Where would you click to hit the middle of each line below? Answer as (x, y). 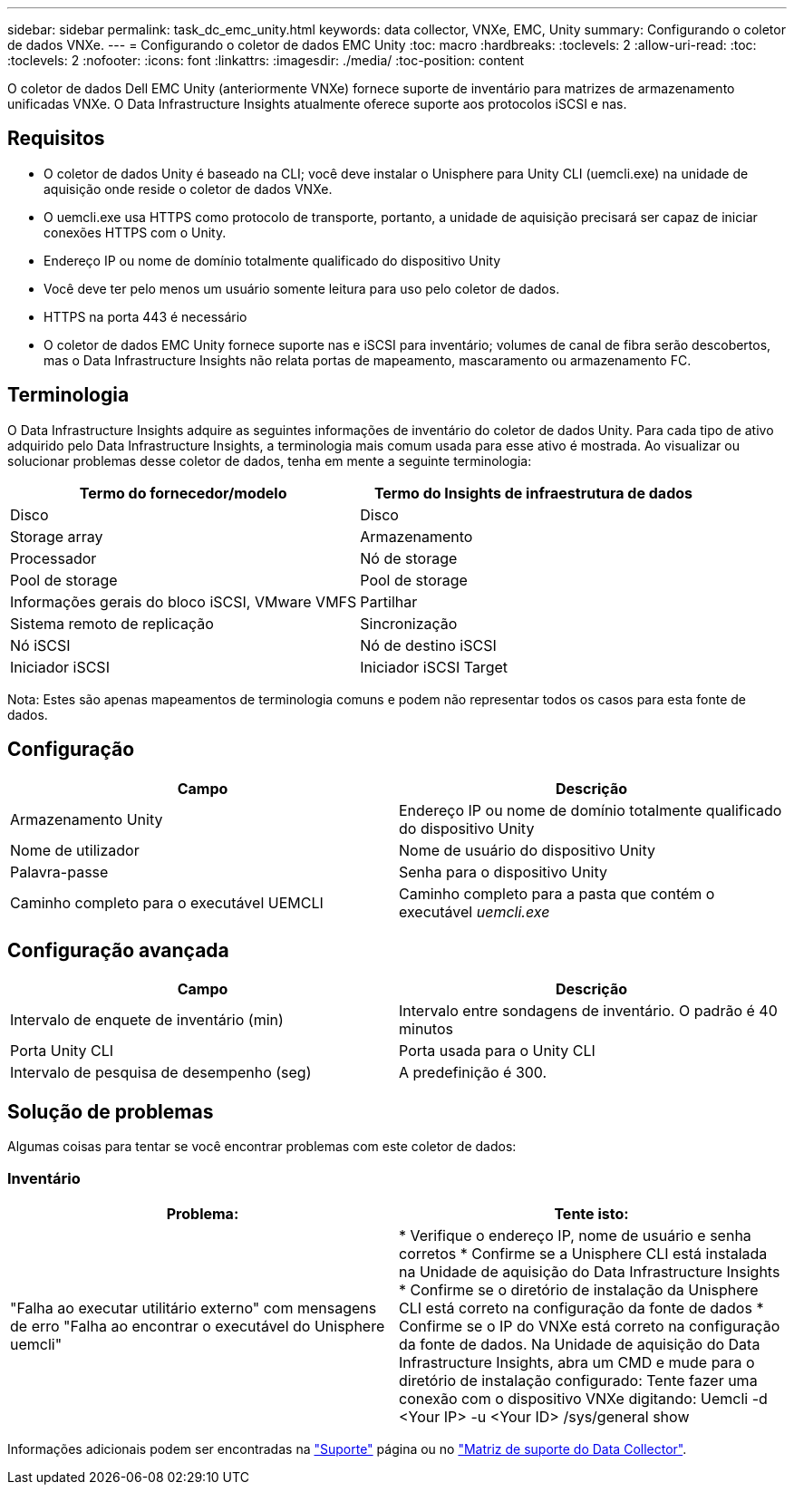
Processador (53, 558)
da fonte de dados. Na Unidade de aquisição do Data (580, 1344)
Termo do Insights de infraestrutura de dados (533, 493)
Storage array (57, 536)
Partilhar (389, 601)
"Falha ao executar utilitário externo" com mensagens (194, 1308)
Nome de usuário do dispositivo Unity (527, 850)
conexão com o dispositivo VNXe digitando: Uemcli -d (583, 1398)
